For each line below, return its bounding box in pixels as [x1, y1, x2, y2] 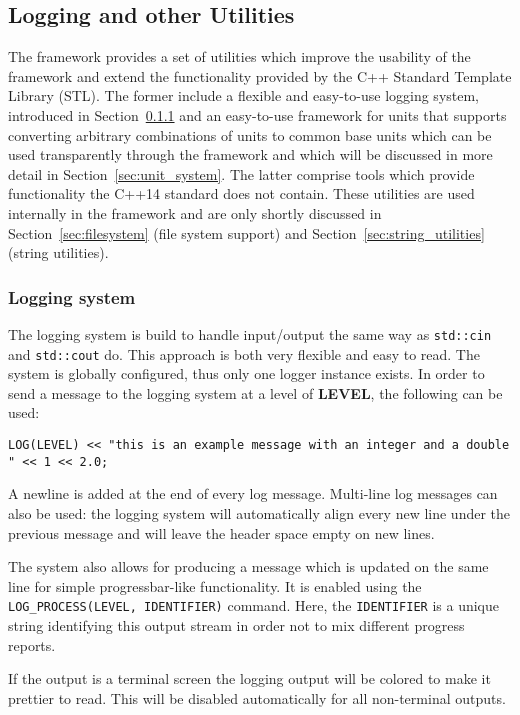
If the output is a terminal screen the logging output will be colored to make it [8, 668, 491, 689]
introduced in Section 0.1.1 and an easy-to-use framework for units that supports [8, 104, 507, 125]
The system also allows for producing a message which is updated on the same [8, 556, 489, 577]
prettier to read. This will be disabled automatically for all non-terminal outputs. [8, 687, 506, 708]
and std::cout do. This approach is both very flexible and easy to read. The [8, 343, 480, 364]
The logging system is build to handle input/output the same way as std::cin [8, 323, 492, 344]
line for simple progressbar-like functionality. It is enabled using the [8, 575, 422, 596]
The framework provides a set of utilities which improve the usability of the [8, 46, 471, 67]
